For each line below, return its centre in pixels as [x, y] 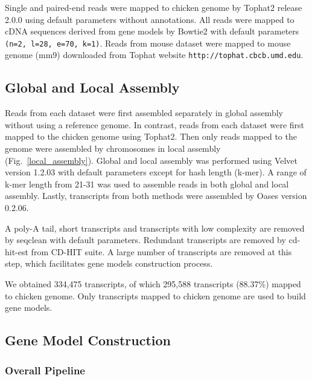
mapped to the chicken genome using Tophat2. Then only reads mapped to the [151, 136]
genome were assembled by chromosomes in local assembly [113, 148]
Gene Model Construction [88, 340]
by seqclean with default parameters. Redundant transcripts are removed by [145, 240]
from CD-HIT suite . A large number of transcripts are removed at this [161, 251]
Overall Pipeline [45, 370]
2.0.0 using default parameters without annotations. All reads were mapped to [150, 19]
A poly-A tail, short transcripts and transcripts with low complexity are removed [155, 228]
